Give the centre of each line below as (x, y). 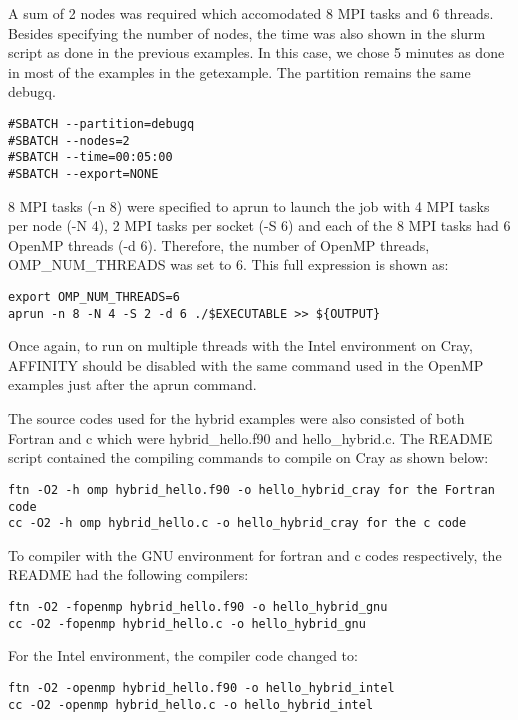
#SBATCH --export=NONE (83, 173)
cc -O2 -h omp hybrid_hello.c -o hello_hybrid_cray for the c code (237, 523)
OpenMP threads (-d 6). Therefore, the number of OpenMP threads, (219, 244)
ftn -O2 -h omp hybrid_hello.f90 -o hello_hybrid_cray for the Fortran (251, 489)
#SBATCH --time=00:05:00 (90, 157)
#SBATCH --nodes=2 (69, 140)
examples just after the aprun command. (132, 384)
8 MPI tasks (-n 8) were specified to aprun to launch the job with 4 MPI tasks (249, 205)
